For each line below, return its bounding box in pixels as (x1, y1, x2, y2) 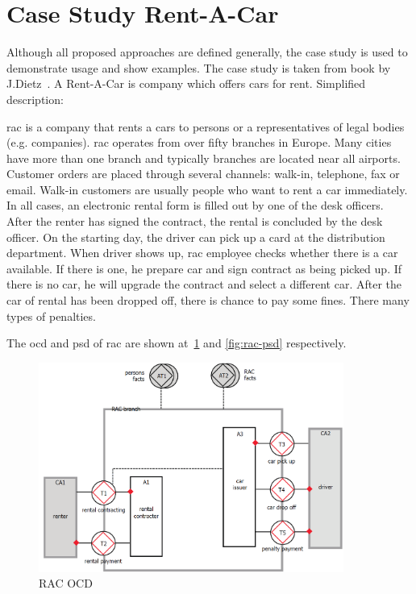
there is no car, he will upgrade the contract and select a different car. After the (6, 276, 401, 293)
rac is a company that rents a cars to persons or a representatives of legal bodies (6, 118, 405, 135)
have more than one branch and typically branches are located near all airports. (6, 149, 401, 166)
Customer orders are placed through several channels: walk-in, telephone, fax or (6, 165, 400, 182)
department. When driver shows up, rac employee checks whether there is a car (6, 244, 398, 261)
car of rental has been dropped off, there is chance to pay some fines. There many (6, 292, 410, 309)
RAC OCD (39, 575, 93, 592)
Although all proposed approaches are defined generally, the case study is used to (6, 44, 408, 60)
